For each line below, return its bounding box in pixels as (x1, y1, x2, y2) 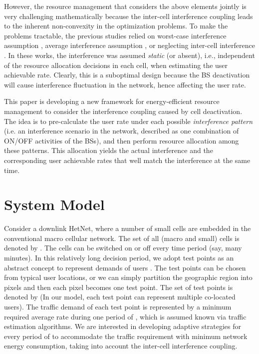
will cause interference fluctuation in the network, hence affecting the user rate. (4, 79, 246, 89)
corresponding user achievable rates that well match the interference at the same (4, 154, 251, 165)
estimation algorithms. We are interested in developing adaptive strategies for (4, 321, 242, 331)
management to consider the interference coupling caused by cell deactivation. (4, 105, 243, 116)
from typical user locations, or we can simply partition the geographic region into (4, 272, 253, 282)
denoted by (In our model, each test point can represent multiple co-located (4, 291, 236, 302)
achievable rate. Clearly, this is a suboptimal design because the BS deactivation (4, 69, 250, 80)
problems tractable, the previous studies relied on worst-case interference (4, 30, 227, 40)
